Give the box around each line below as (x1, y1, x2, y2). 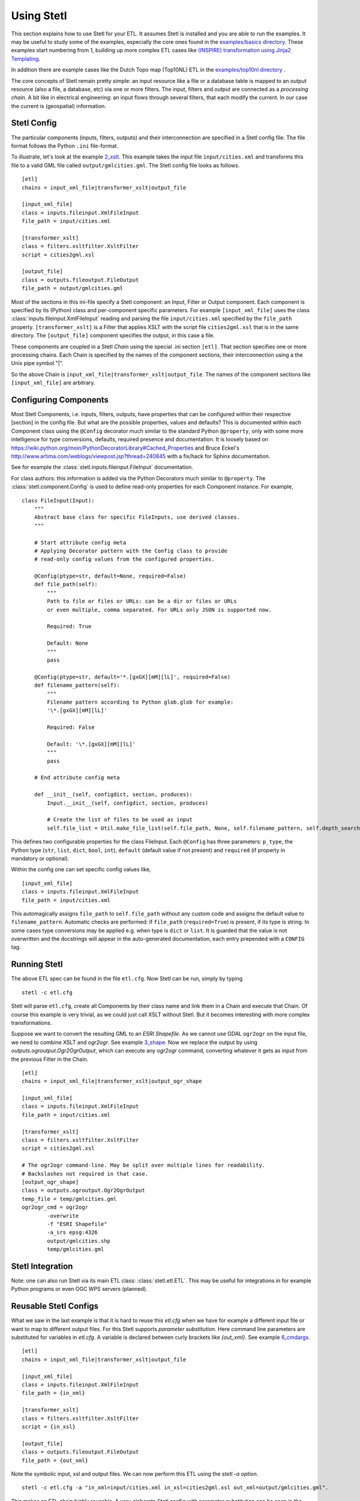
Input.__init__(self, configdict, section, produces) (47, 799, 209, 806)
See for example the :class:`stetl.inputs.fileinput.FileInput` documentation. (11, 464, 193, 471)
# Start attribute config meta (34, 539, 127, 546)
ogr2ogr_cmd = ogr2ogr (22, 1204, 89, 1211)
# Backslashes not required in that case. (22, 1170, 149, 1177)
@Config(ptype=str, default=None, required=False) (34, 573, 187, 579)
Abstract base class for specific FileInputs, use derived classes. (34, 514, 240, 521)
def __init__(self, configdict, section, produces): (34, 791, 193, 798)
